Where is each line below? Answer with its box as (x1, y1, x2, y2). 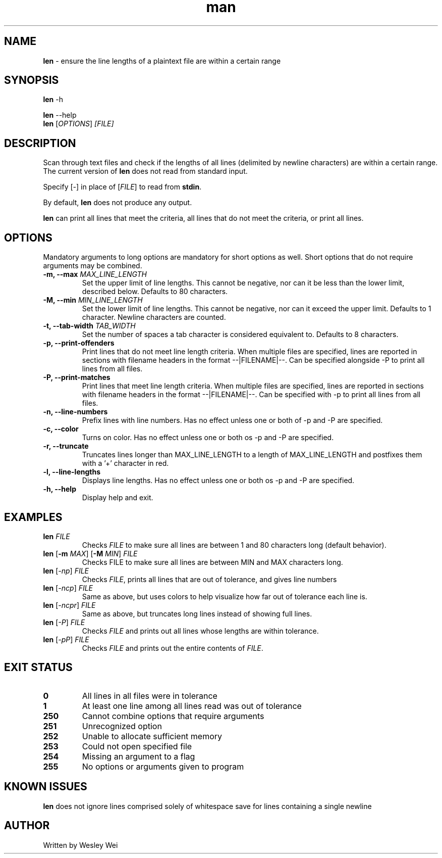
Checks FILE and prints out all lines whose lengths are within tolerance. (82, 626, 319, 635)
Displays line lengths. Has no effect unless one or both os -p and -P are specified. (82, 476, 355, 485)
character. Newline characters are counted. (82, 313, 226, 322)
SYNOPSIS (4, 74, 59, 87)
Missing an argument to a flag (82, 751, 195, 761)
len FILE (43, 532, 70, 541)
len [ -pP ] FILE (43, 635, 89, 644)
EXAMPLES (4, 510, 63, 523)
